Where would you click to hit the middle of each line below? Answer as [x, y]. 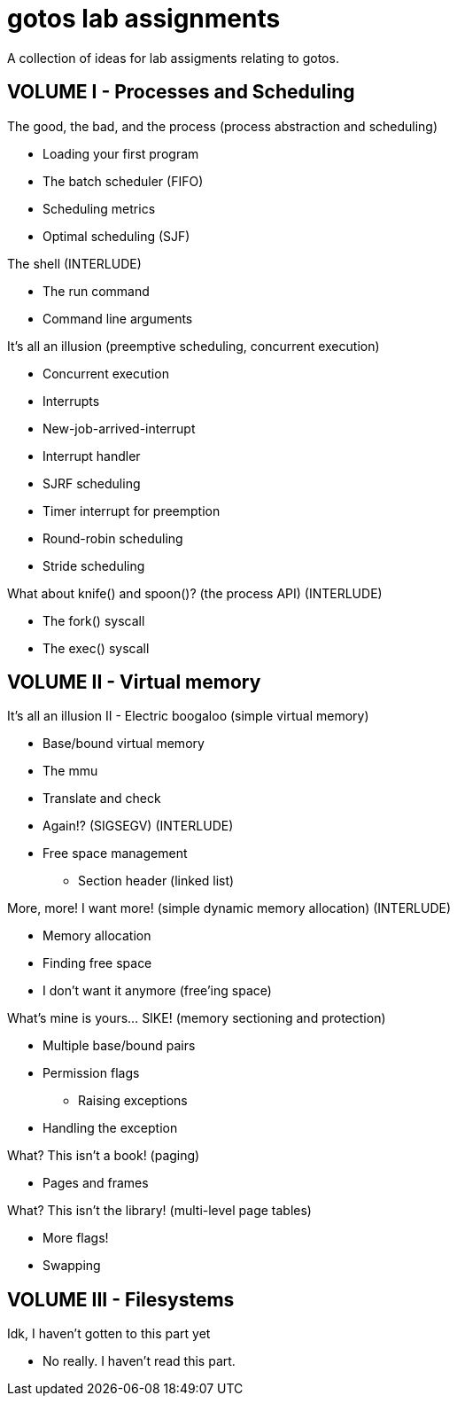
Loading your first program [121, 153]
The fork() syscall [94, 620]
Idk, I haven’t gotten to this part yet [109, 1334]
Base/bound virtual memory [124, 744]
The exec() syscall [96, 648]
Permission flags [91, 1073]
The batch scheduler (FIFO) [123, 181]
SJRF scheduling [92, 483]
